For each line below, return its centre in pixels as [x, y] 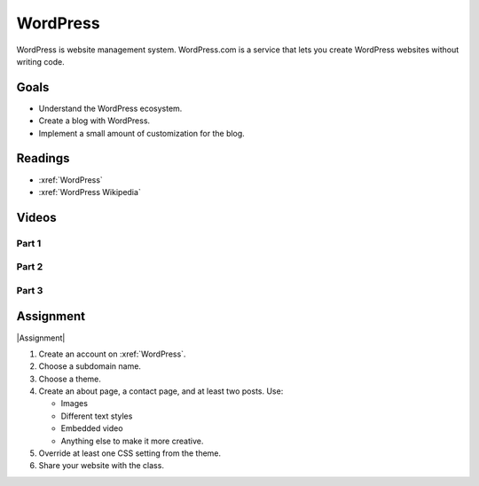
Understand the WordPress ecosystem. [110, 108]
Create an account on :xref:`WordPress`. [112, 354]
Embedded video [92, 428]
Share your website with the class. [101, 466]
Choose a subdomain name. [90, 366]
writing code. [41, 61]
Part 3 [30, 290]
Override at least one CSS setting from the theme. [130, 453]
